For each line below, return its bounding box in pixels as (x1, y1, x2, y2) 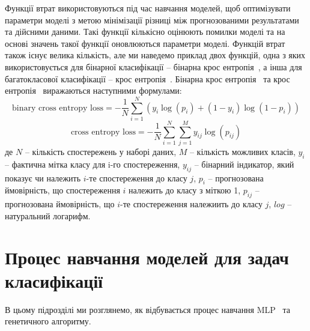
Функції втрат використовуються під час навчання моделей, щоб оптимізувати (5, 2, 291, 14)
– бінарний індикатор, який (194, 157, 294, 170)
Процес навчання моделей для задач (5, 244, 289, 269)
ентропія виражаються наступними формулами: (5, 84, 182, 97)
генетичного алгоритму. (5, 315, 91, 327)
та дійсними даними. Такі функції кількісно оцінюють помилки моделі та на (5, 25, 285, 38)
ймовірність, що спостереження (5, 184, 120, 196)
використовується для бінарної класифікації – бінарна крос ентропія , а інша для (5, 60, 302, 73)
